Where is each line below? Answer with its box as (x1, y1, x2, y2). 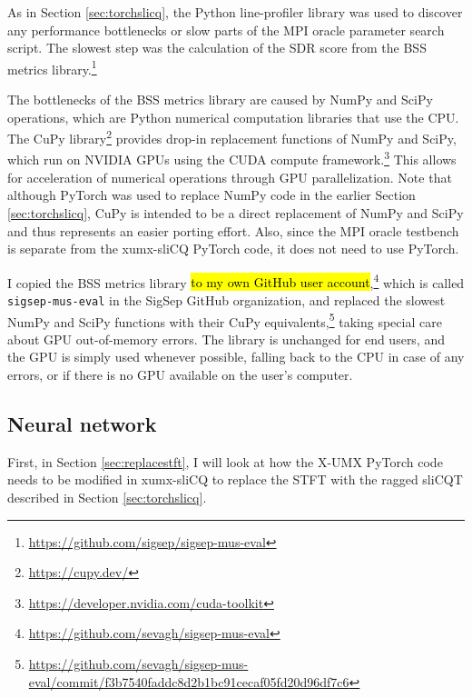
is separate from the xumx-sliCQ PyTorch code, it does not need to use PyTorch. (7, 239, 459, 258)
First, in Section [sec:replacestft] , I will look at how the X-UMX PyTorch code (7, 452, 443, 471)
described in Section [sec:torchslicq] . (7, 488, 207, 507)
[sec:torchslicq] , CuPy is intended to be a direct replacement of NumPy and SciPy (7, 203, 464, 222)
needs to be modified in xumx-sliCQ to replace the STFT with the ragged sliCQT (7, 470, 463, 489)
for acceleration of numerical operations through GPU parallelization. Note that (7, 167, 452, 186)
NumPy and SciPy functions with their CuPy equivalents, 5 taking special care (7, 309, 442, 331)
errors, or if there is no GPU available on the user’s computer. (7, 365, 353, 384)
